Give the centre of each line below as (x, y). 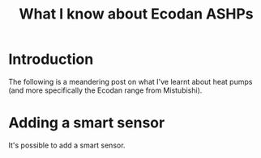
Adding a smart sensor (87, 123)
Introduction (51, 59)
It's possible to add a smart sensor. (67, 145)
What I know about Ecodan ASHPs (136, 14)
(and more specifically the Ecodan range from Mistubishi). (105, 90)
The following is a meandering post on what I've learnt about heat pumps (130, 81)
